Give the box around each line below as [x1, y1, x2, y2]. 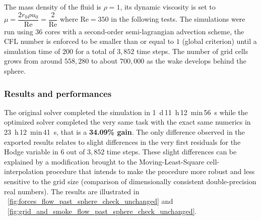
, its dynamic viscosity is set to [120, 2, 216, 12]
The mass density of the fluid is [4, 2, 101, 12]
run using [4, 26, 33, 36]
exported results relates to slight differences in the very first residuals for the [4, 136, 241, 147]
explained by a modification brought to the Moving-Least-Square [4, 156, 205, 167]
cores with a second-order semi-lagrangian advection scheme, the [45, 26, 244, 36]
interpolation [4, 166, 44, 177]
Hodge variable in [4, 146, 58, 157]
